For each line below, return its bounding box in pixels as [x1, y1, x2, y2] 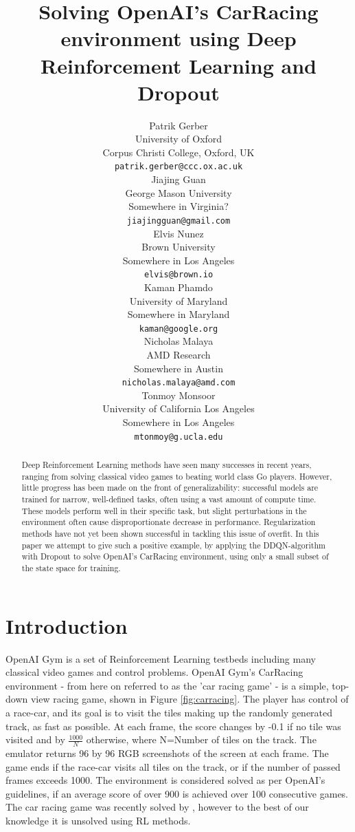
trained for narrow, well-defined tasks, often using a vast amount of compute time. [21, 493, 317, 505]
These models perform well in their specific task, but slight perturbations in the [21, 504, 307, 516]
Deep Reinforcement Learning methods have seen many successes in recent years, [21, 459, 312, 471]
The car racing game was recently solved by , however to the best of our [5, 800, 309, 814]
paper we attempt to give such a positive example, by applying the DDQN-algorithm [21, 539, 325, 551]
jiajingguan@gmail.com [126, 215, 231, 226]
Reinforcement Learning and [41, 51, 317, 79]
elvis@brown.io [144, 270, 214, 280]
